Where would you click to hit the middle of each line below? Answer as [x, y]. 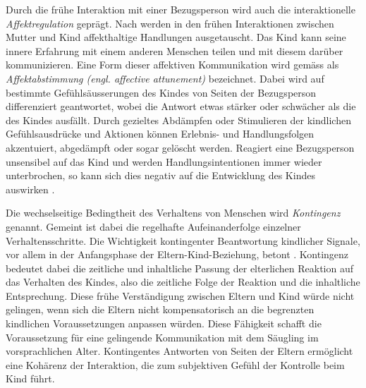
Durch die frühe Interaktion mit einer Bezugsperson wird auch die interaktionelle [181, 9]
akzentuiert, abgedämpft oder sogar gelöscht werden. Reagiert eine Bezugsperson [180, 147]
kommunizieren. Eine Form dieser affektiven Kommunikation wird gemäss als [172, 65]
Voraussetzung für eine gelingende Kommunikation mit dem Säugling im [162, 337]
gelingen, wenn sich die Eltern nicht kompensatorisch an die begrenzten [160, 309]
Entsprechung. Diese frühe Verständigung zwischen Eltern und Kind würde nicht [180, 295]
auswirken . [30, 189]
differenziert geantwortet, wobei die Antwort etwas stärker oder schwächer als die [181, 106]
